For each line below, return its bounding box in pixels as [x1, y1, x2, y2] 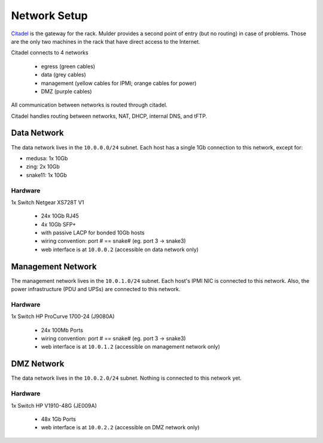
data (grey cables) [41, 71, 86, 78]
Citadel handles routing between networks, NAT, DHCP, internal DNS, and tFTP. [11, 112, 208, 120]
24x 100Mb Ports [41, 326, 84, 334]
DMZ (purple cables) [41, 87, 92, 95]
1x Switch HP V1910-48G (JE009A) [11, 402, 97, 409]
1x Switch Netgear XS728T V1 [11, 198, 84, 206]
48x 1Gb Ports [41, 415, 76, 423]
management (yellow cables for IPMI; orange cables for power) [41, 80, 197, 87]
